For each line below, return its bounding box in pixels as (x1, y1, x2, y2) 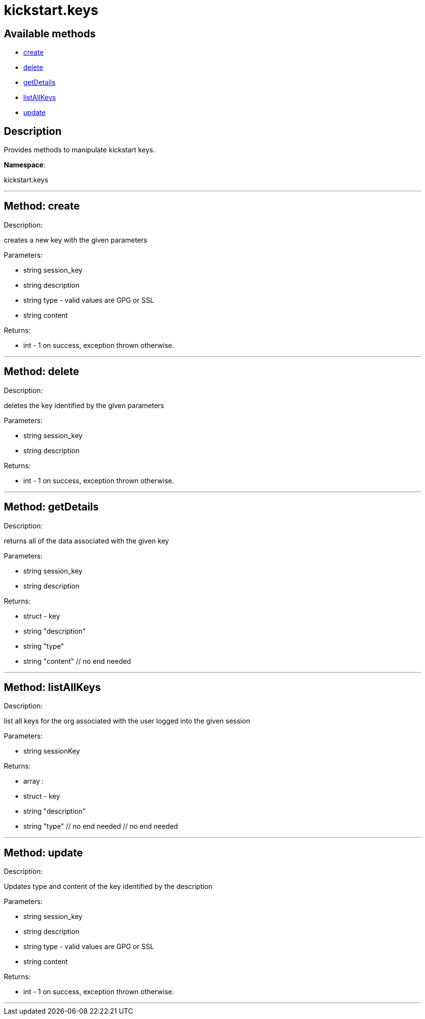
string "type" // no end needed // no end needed (23, 822, 178, 831)
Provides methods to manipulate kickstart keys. (4, 146, 155, 154)
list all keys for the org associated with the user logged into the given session (4, 717, 250, 725)
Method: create (4, 200, 80, 213)
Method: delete (4, 365, 79, 378)
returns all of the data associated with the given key (4, 536, 169, 545)
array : (23, 777, 44, 786)
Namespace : (4, 161, 46, 169)
